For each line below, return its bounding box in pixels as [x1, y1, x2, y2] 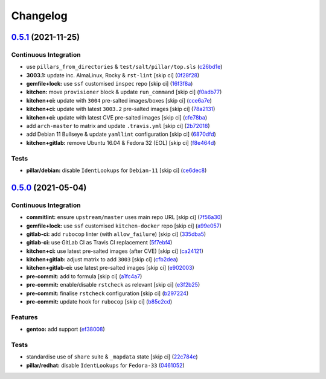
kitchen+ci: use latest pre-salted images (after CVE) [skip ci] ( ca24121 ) [26, 247, 203, 255]
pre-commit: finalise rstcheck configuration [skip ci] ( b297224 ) [26, 290, 189, 297]
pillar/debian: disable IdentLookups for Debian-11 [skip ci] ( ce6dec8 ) [26, 167, 207, 174]
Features [11, 313, 38, 321]
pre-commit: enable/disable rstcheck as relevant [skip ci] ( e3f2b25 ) [26, 281, 200, 288]
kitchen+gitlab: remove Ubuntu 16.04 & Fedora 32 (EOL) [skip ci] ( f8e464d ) [26, 139, 216, 146]
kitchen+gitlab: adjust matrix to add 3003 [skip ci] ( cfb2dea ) [26, 256, 178, 263]
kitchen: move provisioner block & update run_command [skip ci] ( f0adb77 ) [26, 88, 222, 96]
